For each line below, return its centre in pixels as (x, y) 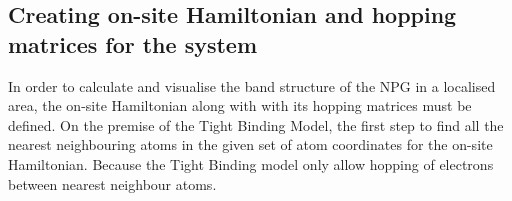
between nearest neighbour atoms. (112, 183)
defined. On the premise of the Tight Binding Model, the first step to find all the (256, 124)
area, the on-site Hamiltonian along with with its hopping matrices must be (240, 105)
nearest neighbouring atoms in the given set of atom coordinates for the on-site (250, 144)
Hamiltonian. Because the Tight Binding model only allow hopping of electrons (251, 163)
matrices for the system (133, 43)
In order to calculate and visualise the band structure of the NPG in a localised (252, 85)
